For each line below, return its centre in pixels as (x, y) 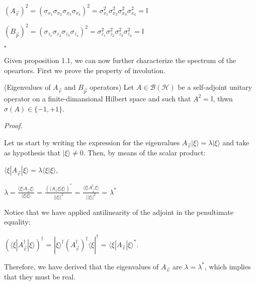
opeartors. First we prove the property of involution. (85, 70)
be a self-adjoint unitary (215, 87)
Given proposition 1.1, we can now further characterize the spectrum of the (120, 60)
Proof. (13, 125)
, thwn (223, 98)
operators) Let (112, 87)
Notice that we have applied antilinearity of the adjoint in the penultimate (119, 212)
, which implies (228, 266)
